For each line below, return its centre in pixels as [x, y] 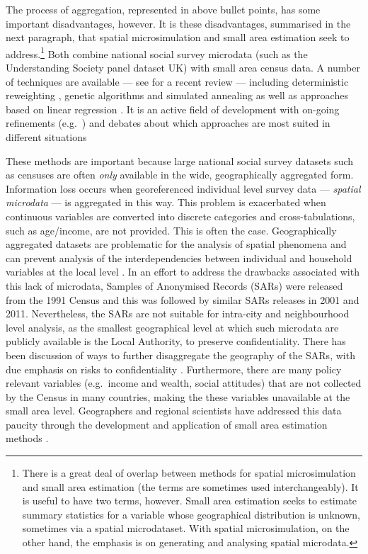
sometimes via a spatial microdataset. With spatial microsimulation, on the [186, 528]
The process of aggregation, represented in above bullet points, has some [163, 9]
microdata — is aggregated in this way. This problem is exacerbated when [166, 202]
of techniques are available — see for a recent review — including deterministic [177, 81]
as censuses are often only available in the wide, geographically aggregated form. [180, 175]
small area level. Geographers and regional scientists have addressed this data [174, 411]
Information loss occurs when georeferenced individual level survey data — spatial [183, 188]
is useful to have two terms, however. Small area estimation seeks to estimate [190, 501]
